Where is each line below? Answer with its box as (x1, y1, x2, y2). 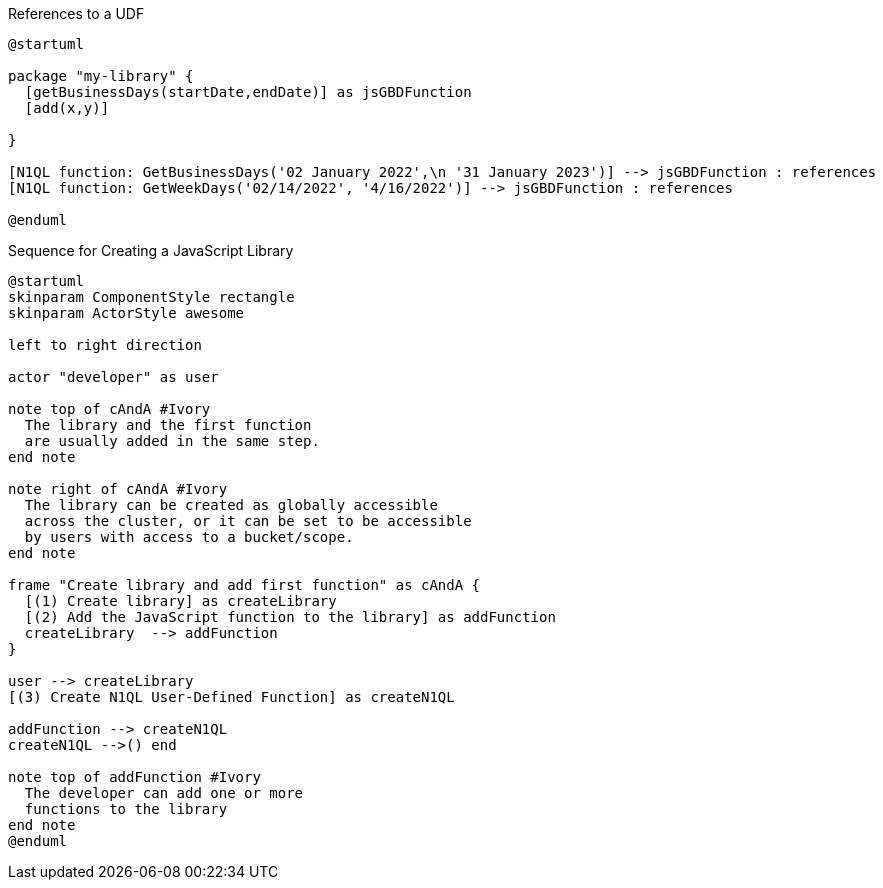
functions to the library (24, 801, 228, 817)
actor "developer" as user (8, 369, 219, 385)
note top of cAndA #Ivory (8, 401, 211, 417)
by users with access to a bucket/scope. (24, 529, 354, 545)
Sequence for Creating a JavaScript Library (8, 242, 294, 259)
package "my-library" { (8, 68, 194, 84)
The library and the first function (24, 417, 312, 433)
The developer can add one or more (24, 785, 304, 801)
